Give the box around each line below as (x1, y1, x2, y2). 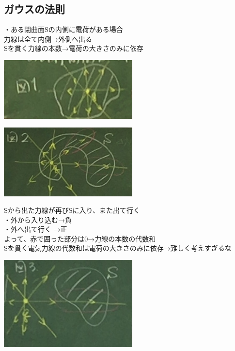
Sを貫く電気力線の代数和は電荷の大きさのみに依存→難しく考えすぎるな (4, 243, 232, 253)
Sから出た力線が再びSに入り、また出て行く (4, 205, 141, 215)
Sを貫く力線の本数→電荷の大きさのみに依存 (4, 43, 143, 53)
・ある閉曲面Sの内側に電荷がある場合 (4, 24, 123, 34)
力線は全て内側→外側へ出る (4, 33, 92, 44)
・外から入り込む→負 (4, 214, 72, 224)
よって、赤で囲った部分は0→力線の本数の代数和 (4, 233, 156, 243)
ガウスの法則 (4, 1, 65, 16)
